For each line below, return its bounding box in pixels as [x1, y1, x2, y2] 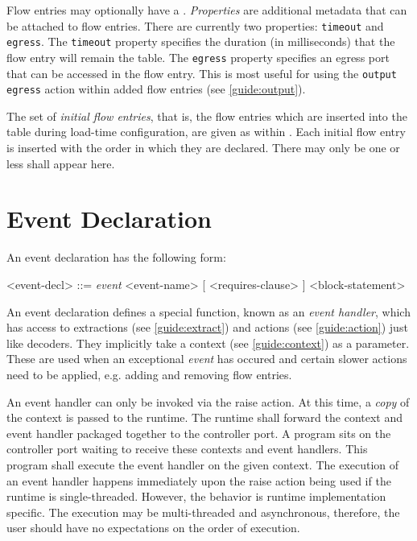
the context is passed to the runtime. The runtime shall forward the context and [6, 409, 403, 426]
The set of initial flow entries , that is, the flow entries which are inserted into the [6, 107, 407, 124]
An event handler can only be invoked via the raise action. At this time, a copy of [6, 393, 410, 410]
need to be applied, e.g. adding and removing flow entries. [6, 365, 292, 382]
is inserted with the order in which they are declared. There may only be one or [6, 139, 400, 156]
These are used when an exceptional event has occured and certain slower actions [6, 350, 407, 367]
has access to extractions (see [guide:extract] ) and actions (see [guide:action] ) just [6, 319, 408, 336]
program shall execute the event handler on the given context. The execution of [6, 456, 399, 473]
